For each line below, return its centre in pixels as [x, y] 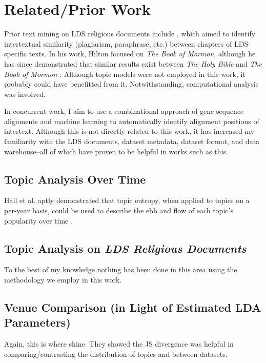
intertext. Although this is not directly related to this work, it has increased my [129, 131]
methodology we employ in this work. [63, 280]
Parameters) [37, 322]
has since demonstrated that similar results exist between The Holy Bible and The [133, 63]
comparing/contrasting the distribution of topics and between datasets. [116, 354]
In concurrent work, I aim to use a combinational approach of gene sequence [124, 111]
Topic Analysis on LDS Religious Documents [125, 248]
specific [16, 54]
